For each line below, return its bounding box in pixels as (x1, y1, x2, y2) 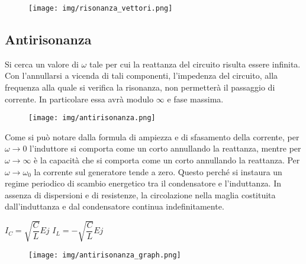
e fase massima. (167, 92, 224, 105)
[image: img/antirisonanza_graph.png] (28, 250, 181, 259)
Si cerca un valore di (5, 57, 79, 70)
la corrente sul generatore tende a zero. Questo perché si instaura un (34, 165, 282, 178)
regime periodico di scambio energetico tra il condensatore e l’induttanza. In (5, 177, 282, 189)
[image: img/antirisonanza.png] (28, 114, 156, 123)
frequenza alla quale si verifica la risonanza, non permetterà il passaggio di (5, 81, 275, 94)
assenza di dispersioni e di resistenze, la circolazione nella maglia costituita (5, 188, 276, 201)
